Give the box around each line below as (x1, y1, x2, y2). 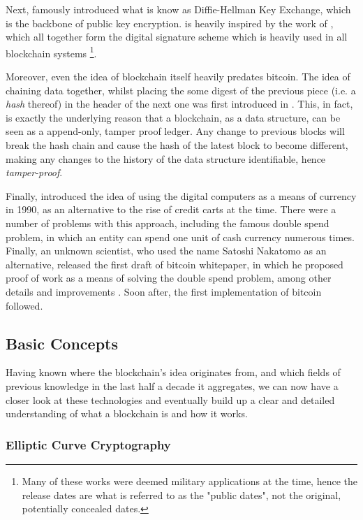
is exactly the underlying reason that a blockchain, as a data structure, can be (6, 110, 341, 124)
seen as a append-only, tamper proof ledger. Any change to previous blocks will (6, 124, 345, 138)
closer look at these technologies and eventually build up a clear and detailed (6, 392, 335, 407)
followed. (6, 298, 43, 312)
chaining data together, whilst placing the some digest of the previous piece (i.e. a (6, 82, 356, 97)
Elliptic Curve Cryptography (6, 435, 171, 453)
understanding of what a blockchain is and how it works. (6, 406, 248, 421)
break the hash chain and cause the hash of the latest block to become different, (6, 138, 348, 152)
